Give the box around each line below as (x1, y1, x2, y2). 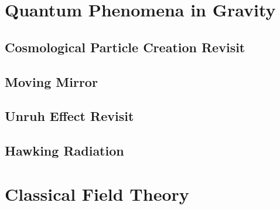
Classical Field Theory (5, 181, 189, 205)
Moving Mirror (5, 72, 98, 90)
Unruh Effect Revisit (5, 107, 134, 125)
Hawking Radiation (5, 141, 124, 160)
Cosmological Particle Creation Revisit (5, 38, 245, 56)
